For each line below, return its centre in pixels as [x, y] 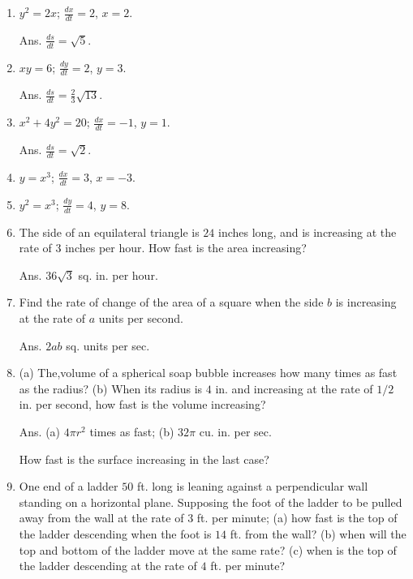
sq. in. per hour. [118, 274]
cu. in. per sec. [235, 431]
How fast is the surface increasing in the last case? [144, 459]
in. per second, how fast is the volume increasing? [142, 404]
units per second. [141, 318]
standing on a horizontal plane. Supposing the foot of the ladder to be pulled [211, 502]
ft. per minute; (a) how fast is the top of [297, 518]
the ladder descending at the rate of [108, 566]
